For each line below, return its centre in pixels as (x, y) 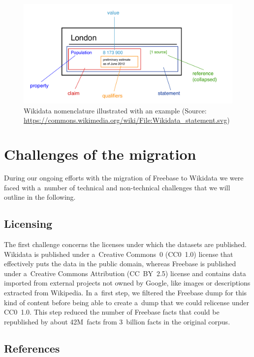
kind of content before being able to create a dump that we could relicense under (127, 302)
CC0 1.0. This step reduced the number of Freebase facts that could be (112, 312)
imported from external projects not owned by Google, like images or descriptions (127, 283)
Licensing (28, 224)
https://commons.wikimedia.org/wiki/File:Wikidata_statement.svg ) (127, 120)
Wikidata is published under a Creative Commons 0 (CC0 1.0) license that (119, 254)
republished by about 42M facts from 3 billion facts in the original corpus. (117, 321)
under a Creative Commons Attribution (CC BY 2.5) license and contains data (125, 273)
